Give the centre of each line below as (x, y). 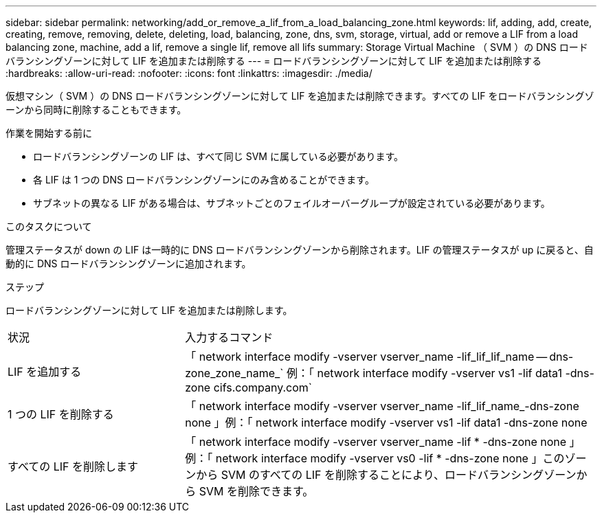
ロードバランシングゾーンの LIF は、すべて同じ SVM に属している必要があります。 (219, 156)
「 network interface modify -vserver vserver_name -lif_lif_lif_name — (366, 357)
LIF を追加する (45, 372)
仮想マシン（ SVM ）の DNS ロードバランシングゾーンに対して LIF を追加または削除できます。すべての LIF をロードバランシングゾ (300, 96)
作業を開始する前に (49, 133)
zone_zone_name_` (234, 373)
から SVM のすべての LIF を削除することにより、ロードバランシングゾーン (386, 475)
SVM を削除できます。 (256, 491)
